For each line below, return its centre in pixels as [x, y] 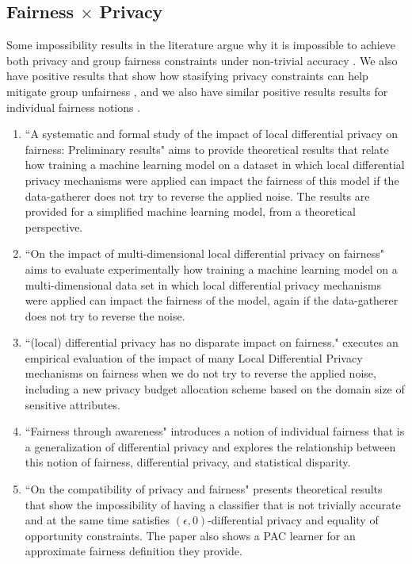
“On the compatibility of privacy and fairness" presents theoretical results [204, 489]
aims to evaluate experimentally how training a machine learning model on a [211, 269]
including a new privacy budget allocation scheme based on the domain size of [215, 389]
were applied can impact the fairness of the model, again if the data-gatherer [212, 300]
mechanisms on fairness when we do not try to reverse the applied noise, [200, 373]
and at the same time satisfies [97, 520]
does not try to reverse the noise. [105, 315]
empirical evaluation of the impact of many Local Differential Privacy [194, 357]
